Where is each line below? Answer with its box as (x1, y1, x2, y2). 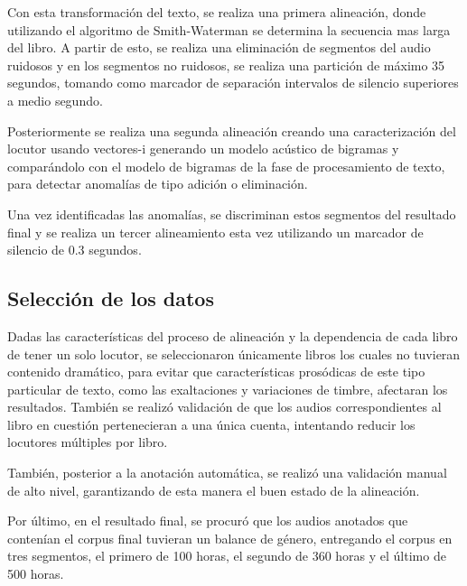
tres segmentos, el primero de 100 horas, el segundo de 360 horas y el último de (7, 546, 446, 565)
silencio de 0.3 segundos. (7, 240, 142, 259)
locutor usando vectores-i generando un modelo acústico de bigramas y (7, 139, 399, 158)
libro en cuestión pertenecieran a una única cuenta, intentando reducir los (7, 414, 416, 433)
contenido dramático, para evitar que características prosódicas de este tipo (7, 362, 425, 381)
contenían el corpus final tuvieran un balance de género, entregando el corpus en (7, 528, 453, 547)
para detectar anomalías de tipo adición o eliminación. (7, 174, 308, 193)
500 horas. (7, 564, 64, 583)
